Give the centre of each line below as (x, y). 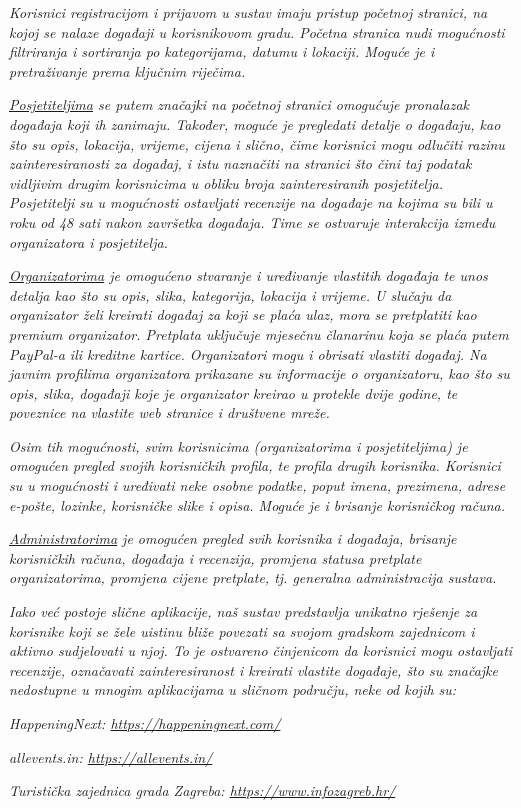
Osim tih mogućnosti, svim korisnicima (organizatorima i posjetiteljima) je (238, 445)
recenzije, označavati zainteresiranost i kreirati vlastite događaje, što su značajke (253, 669)
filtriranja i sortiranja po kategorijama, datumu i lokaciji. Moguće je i (222, 51)
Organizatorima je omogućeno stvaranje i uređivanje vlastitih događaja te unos (248, 275)
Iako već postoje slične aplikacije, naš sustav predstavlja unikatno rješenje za (243, 611)
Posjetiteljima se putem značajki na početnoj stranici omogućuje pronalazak (239, 104)
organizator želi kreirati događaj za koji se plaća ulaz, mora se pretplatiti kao (243, 314)
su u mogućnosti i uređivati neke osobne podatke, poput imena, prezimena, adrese (257, 485)
